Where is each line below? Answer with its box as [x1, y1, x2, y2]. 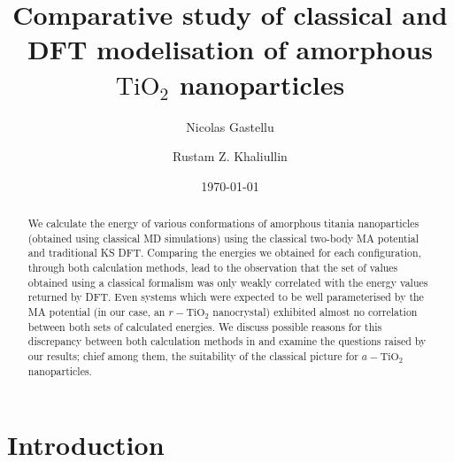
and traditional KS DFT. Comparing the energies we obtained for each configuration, [27, 245, 421, 260]
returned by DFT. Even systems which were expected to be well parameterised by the [27, 289, 424, 304]
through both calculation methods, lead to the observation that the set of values [27, 260, 398, 275]
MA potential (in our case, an [27, 304, 165, 320]
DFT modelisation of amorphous [27, 31, 433, 67]
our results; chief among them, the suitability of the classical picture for [27, 348, 358, 363]
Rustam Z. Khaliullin [173, 147, 288, 166]
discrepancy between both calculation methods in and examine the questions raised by [27, 334, 427, 349]
